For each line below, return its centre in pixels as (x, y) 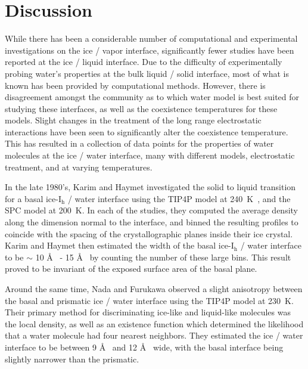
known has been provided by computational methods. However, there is (135, 85)
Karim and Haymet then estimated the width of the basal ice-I (119, 245)
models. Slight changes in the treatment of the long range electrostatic (133, 120)
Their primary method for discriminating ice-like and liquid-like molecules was (148, 312)
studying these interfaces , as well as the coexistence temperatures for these (141, 108)
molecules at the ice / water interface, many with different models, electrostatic (150, 155)
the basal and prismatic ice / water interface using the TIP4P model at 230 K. (149, 300)
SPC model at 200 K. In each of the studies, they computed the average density (151, 210)
